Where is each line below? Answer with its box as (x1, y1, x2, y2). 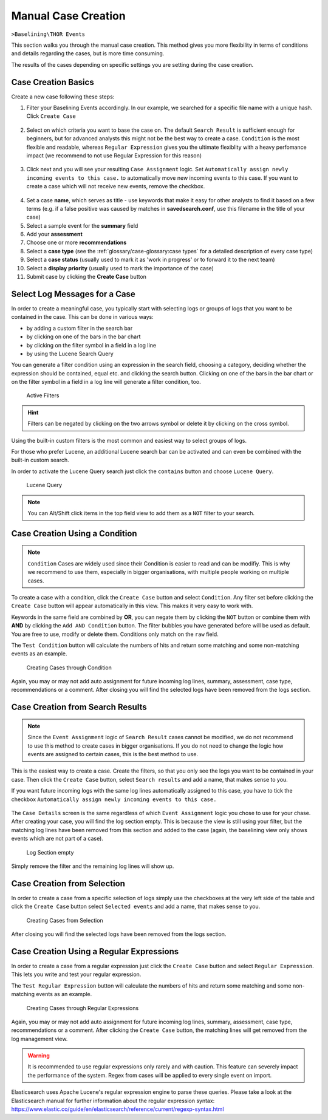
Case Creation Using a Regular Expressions (11, 946, 179, 957)
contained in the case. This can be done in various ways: (11, 313, 154, 321)
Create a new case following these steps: (11, 93, 115, 100)
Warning (27, 1052, 50, 1059)
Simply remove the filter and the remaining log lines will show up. (11, 862, 174, 870)
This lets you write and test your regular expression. (11, 971, 142, 978)
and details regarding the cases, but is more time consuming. (11, 50, 165, 57)
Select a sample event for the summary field (26, 222, 138, 229)
